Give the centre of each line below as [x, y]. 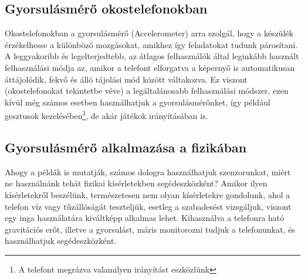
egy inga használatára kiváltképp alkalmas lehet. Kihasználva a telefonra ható [145, 218]
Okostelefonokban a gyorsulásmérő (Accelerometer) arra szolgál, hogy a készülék [149, 33]
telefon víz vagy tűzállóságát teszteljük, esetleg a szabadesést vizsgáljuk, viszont [148, 206]
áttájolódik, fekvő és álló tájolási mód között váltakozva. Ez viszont [126, 79]
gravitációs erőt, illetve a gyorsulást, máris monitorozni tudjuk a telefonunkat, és [150, 229]
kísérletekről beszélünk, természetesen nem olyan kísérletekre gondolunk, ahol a [148, 195]
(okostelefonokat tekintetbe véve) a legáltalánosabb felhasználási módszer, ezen [147, 91]
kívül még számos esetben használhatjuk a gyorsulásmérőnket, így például [138, 102]
